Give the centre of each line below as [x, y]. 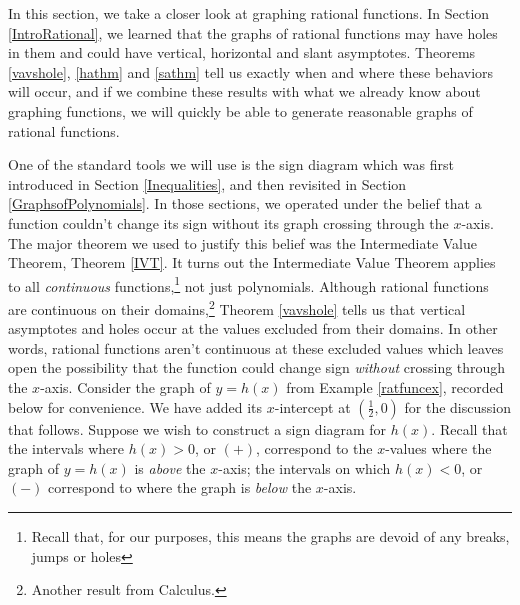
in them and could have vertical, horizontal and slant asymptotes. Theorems [242, 52]
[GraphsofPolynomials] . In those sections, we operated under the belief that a [245, 203]
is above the [170, 467]
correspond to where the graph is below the [180, 487]
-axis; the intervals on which [304, 467]
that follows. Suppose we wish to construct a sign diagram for [197, 428]
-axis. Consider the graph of [125, 387]
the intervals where [66, 448]
